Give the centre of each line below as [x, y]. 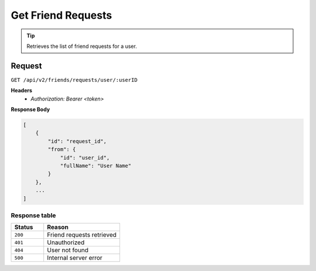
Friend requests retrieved [82, 235]
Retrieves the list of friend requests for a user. [82, 46]
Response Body [30, 110]
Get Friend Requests [61, 15]
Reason [58, 227]
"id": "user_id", [85, 157]
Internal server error [75, 258]
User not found [68, 250]
